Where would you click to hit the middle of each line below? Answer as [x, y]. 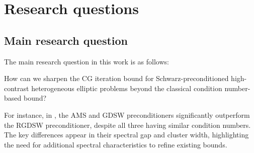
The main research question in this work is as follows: [87, 61]
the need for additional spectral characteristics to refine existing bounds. [116, 144]
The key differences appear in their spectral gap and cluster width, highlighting [126, 135]
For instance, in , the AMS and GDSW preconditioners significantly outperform [127, 114]
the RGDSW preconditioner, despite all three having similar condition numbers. [128, 125]
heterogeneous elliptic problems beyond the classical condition [127, 88]
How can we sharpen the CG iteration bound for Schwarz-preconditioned [116, 78]
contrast [17, 88]
